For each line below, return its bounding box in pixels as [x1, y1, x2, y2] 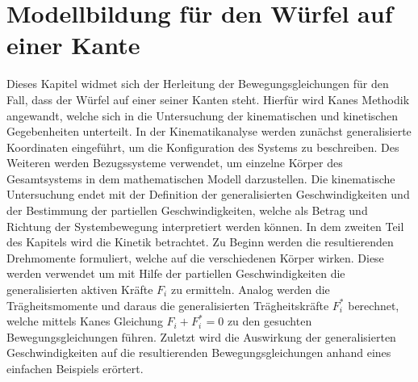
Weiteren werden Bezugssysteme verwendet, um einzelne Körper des [6, 154, 343, 171]
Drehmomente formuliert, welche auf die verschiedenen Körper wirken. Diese [6, 249, 384, 266]
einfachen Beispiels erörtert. [6, 360, 144, 376]
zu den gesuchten [227, 313, 312, 330]
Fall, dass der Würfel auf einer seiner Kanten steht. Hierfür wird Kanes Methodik [6, 90, 410, 107]
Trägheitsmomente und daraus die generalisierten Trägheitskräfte [6, 296, 329, 313]
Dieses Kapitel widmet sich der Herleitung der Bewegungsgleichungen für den [6, 75, 389, 92]
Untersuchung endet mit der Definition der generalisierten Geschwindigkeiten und [6, 186, 410, 203]
